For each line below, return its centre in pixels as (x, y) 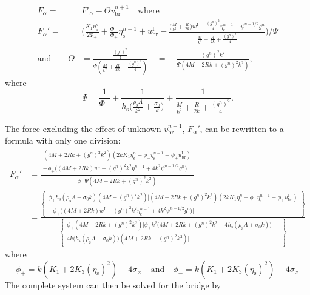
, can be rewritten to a (242, 128)
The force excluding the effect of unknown (83, 128)
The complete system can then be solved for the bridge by (113, 284)
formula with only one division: (63, 140)
